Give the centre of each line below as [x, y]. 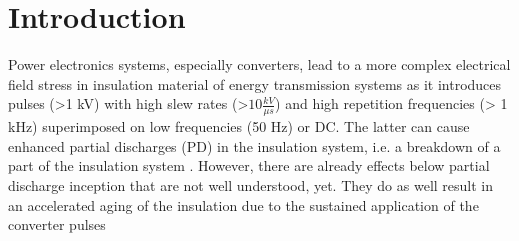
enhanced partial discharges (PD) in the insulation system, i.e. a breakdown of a [254, 145]
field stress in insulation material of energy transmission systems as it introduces [255, 83]
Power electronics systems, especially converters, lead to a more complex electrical [259, 64]
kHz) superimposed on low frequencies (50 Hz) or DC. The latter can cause [239, 126]
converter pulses [57, 224]
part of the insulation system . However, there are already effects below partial [249, 165]
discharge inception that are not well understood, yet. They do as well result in [251, 184]
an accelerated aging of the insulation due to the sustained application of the [243, 204]
